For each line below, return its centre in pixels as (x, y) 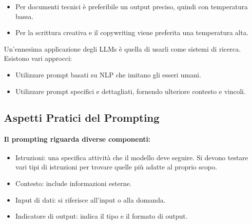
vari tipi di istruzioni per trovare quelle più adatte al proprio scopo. (116, 167)
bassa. (24, 16)
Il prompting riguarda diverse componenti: (77, 139)
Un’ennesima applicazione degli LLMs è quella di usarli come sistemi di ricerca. (122, 48)
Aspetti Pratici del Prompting (82, 117)
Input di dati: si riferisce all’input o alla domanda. (90, 199)
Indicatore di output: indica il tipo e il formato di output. (101, 216)
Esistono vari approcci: (38, 58)
